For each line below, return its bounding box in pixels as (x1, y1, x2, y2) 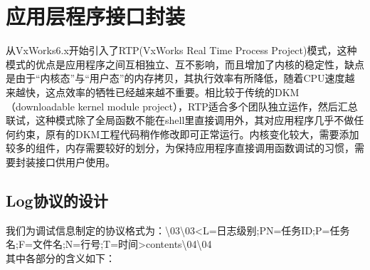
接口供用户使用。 (35, 154, 115, 169)
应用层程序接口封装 (6, 1, 186, 31)
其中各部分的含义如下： (6, 250, 115, 265)
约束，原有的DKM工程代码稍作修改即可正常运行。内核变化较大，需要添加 (15, 126, 359, 141)
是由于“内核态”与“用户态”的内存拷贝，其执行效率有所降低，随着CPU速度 (6, 71, 345, 85)
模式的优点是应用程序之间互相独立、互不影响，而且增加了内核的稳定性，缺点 (6, 56, 364, 71)
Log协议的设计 (6, 189, 108, 211)
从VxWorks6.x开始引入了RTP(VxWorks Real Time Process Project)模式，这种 (6, 43, 357, 58)
